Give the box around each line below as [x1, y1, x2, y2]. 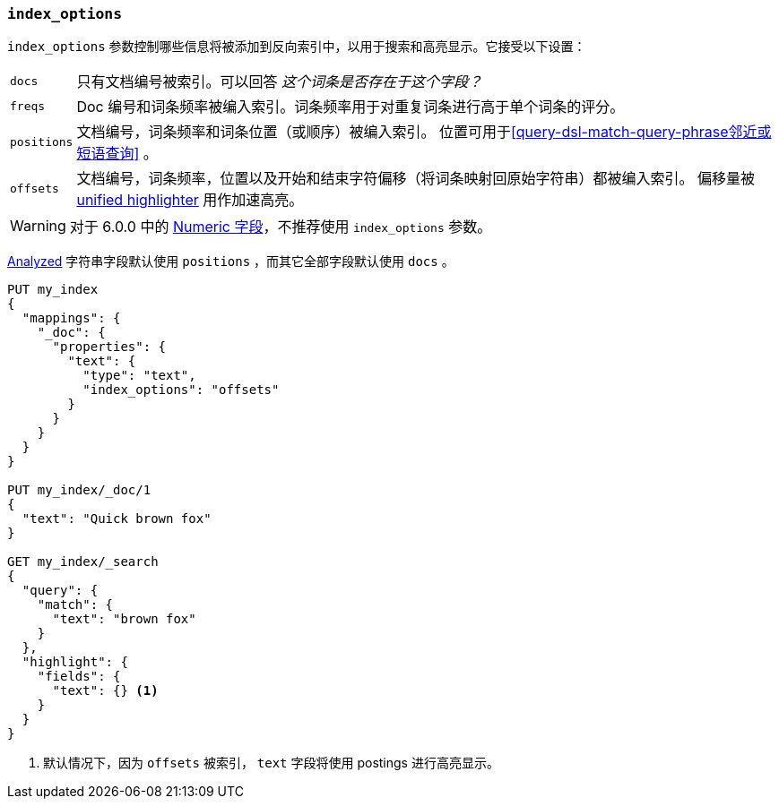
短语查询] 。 [76, 144, 158, 163]
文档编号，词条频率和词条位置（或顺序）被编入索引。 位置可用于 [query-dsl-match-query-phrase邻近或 [76, 123, 772, 141]
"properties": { [52, 339, 167, 355]
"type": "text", [82, 368, 196, 383]
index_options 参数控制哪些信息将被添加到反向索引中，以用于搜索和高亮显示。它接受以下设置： [7, 39, 586, 55]
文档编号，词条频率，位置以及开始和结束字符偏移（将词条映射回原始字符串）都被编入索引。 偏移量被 [76, 169, 755, 188]
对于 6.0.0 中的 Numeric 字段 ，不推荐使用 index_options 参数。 [69, 218, 492, 236]
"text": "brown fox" [52, 612, 196, 627]
